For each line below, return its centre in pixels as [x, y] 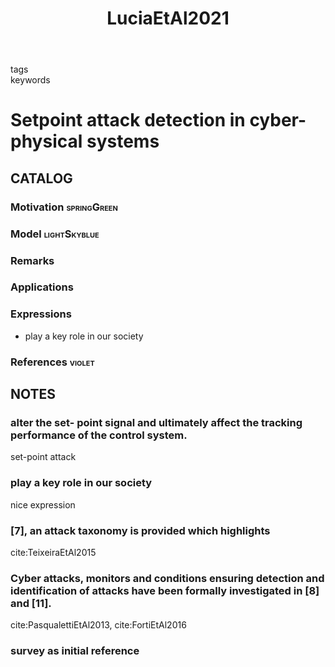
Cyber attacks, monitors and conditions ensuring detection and [167, 578]
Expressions [41, 314]
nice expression [43, 504]
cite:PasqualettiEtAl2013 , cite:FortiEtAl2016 [98, 625]
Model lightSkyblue [55, 234]
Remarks [32, 260]
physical [46, 141]
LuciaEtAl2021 [168, 18]
